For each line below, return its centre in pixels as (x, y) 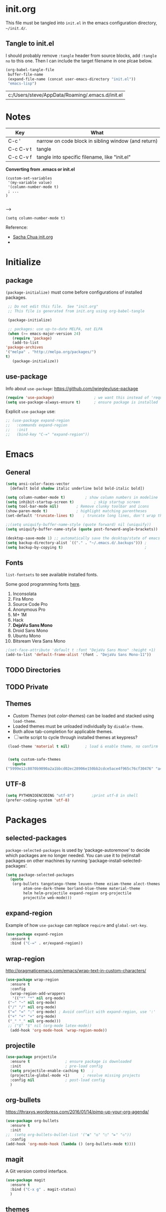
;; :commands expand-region (37, 425)
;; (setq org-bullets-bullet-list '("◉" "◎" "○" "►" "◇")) (69, 1135)
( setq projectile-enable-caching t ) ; (52, 1071)
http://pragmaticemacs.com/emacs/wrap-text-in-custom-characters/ (76, 971)
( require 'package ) (32, 338)
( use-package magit (26, 1180)
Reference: (17, 227)
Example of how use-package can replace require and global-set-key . (77, 925)
